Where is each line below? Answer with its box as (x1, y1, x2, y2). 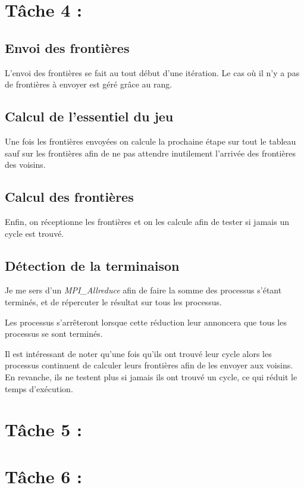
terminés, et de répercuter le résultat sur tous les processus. (5, 295, 222, 308)
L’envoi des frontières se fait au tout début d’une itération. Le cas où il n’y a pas (5, 66, 300, 79)
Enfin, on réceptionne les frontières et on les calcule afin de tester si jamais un (5, 215, 289, 227)
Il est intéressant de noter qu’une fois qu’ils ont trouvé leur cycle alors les (5, 347, 272, 359)
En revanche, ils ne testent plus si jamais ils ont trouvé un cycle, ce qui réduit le (5, 370, 297, 383)
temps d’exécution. (5, 382, 73, 395)
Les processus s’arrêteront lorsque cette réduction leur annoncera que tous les (5, 315, 287, 328)
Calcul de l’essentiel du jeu (5, 107, 174, 126)
